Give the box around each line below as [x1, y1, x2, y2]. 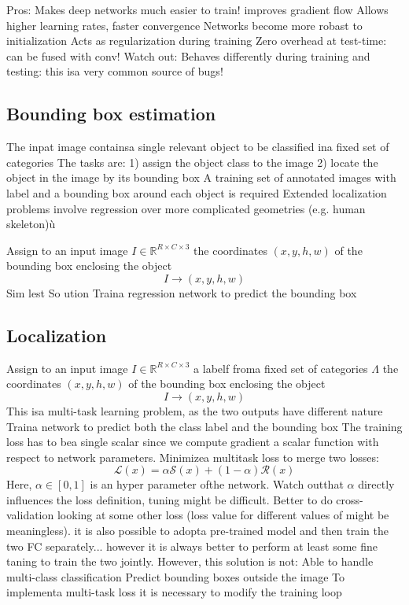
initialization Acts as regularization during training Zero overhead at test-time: [6, 32, 387, 49]
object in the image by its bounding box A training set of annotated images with [6, 169, 396, 186]
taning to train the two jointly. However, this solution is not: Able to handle [6, 553, 374, 570]
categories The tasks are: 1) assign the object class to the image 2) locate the [6, 153, 378, 170]
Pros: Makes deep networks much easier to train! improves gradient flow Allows [6, 2, 389, 17]
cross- [336, 491, 363, 507]
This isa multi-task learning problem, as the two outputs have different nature [6, 402, 383, 419]
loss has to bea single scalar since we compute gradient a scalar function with [6, 433, 379, 450]
